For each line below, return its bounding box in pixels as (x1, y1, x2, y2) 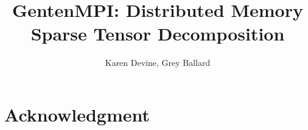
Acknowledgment (4, 102, 150, 126)
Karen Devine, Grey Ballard (105, 56, 211, 69)
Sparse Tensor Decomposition (30, 21, 285, 46)
